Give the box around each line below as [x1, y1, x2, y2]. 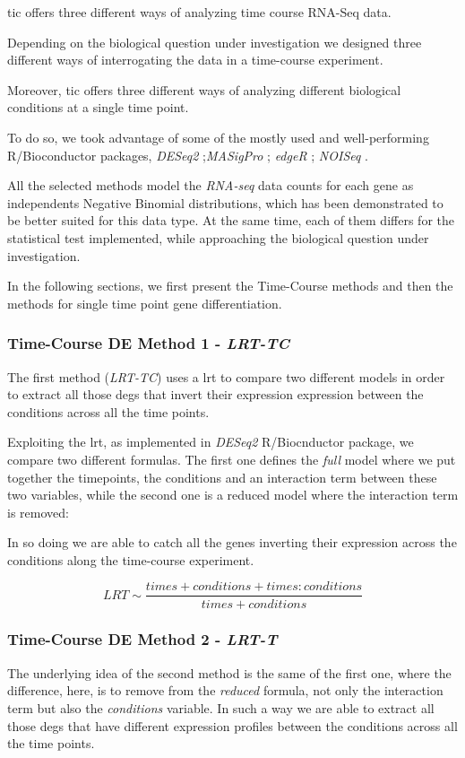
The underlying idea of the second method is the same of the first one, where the [7, 663, 452, 682]
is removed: [7, 502, 69, 521]
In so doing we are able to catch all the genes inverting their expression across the [7, 533, 457, 552]
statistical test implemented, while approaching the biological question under [7, 228, 429, 247]
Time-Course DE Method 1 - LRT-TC [7, 332, 289, 354]
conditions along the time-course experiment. [7, 550, 254, 569]
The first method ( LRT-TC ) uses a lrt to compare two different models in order [7, 367, 445, 386]
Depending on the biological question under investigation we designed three [7, 32, 422, 51]
